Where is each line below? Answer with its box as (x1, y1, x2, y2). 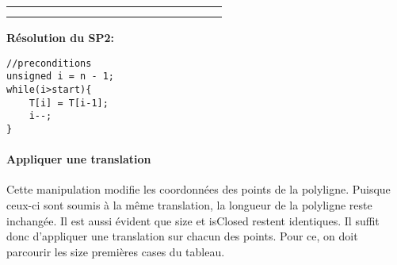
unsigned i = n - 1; (6, 71, 115, 83)
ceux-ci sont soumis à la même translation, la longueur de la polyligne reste (6, 196, 372, 213)
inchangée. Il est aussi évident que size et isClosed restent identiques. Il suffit (6, 212, 380, 229)
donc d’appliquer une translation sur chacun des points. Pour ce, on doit (6, 228, 358, 244)
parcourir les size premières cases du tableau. (6, 243, 225, 259)
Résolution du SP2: (6, 29, 115, 45)
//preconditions (6, 57, 92, 69)
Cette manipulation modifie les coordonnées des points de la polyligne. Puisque (6, 181, 391, 198)
